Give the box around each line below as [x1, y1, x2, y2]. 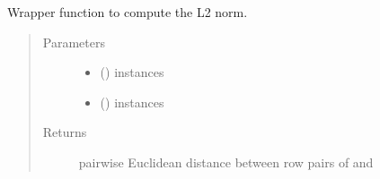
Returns [42, 123, 87, 141]
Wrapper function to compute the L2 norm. [7, 3, 248, 21]
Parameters [42, 32, 105, 51]
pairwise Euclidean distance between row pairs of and [78, 152, 374, 171]
